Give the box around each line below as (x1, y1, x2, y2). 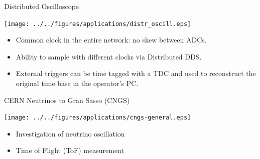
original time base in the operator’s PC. (16, 78, 139, 88)
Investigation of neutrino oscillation (16, 128, 125, 138)
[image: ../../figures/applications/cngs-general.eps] (4, 114, 191, 121)
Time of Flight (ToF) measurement (16, 145, 124, 155)
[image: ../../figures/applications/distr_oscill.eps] (4, 20, 191, 27)
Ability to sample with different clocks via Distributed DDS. (16, 51, 202, 61)
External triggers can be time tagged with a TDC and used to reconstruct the (16, 68, 256, 78)
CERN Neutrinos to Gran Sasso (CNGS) (4, 94, 130, 105)
